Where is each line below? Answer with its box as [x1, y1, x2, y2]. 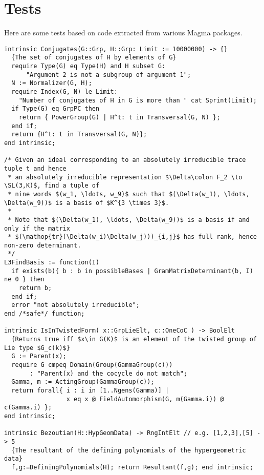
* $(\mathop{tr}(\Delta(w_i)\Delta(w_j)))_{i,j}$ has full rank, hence [8, 233, 257, 241]
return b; [18, 284, 52, 292]
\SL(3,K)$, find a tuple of [4, 182, 100, 190]
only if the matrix [4, 224, 70, 232]
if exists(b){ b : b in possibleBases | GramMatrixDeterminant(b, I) [11, 267, 253, 275]
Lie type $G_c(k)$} [4, 344, 70, 352]
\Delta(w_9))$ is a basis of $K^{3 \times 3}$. [4, 199, 169, 206]
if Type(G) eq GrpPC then [11, 105, 100, 113]
